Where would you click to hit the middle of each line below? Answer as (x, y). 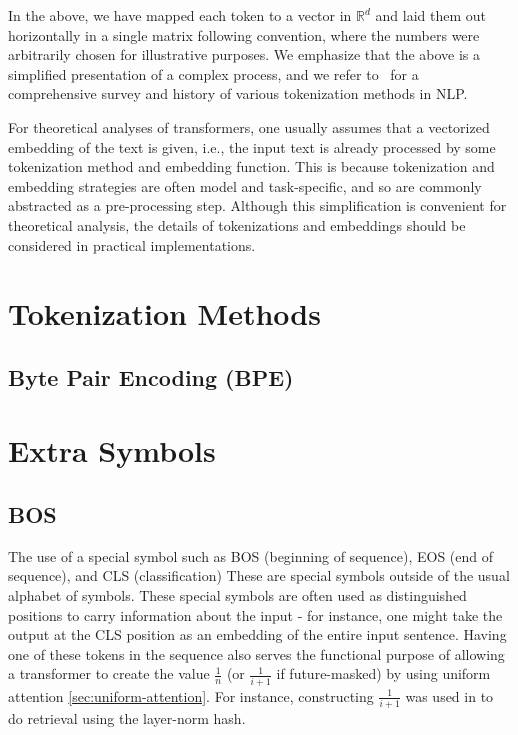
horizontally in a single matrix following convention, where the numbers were (244, 34)
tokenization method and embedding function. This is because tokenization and (251, 166)
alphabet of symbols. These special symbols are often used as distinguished (237, 595)
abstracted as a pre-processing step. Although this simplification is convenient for (257, 205)
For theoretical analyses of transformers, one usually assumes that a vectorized (249, 126)
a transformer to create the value (109, 673)
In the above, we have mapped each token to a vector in (180, 15)
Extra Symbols (112, 450)
